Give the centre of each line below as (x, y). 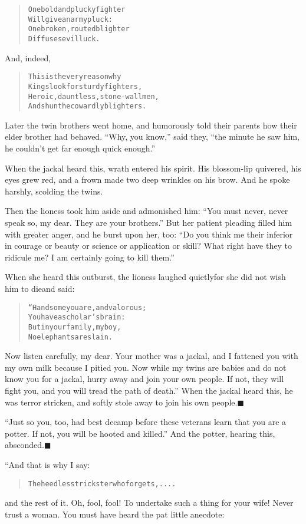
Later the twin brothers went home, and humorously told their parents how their (151, 125)
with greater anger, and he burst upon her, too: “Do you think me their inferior (149, 234)
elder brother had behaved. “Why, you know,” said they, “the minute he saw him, (152, 136)
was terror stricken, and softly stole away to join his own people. (121, 402)
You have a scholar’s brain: (77, 317)
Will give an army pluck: (70, 19)
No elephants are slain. (70, 337)
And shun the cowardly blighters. (87, 106)
